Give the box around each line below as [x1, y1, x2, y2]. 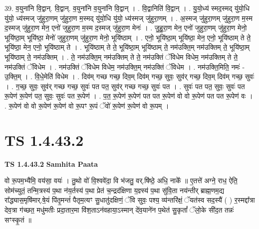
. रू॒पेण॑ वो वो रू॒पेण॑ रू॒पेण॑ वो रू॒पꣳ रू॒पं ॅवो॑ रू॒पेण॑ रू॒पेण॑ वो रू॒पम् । [4, 100, 169, 111]
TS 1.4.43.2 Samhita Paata [4, 158, 98, 169]
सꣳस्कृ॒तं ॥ [4, 214, 31, 225]
